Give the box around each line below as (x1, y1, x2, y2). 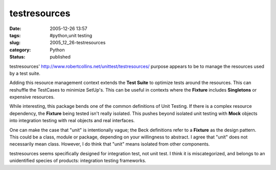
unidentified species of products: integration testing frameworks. (9, 158, 147, 164)
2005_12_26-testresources (50, 40, 106, 46)
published (50, 54, 71, 60)
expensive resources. (9, 94, 55, 100)
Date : (9, 25, 21, 32)
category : (9, 46, 31, 53)
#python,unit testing (50, 32, 93, 38)
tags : (9, 32, 21, 38)
